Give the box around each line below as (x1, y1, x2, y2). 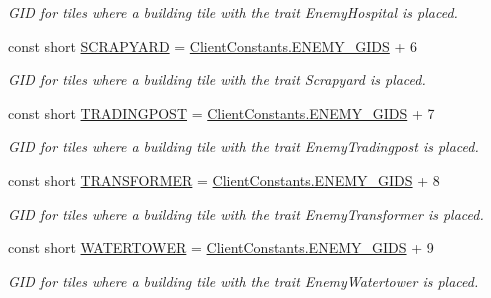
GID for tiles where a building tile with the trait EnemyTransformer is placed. (8, 203, 484, 224)
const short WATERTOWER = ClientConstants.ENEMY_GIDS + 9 (8, 237, 434, 258)
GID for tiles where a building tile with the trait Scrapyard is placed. (8, 69, 426, 90)
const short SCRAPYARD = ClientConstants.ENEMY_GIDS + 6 (8, 35, 418, 56)
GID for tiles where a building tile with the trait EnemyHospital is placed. (8, 2, 458, 22)
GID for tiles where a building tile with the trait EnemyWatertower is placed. (8, 270, 479, 291)
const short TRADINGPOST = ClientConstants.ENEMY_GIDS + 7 (8, 102, 435, 123)
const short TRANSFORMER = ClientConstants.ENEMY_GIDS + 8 (8, 169, 440, 190)
